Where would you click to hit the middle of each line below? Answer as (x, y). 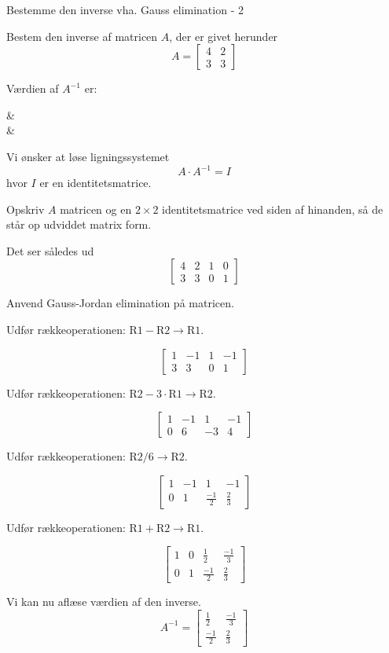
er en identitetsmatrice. (95, 183)
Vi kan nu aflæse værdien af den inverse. (104, 602)
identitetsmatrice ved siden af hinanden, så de (273, 209)
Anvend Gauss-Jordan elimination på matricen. (120, 303)
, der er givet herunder (224, 36)
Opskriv (26, 209)
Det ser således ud (50, 250)
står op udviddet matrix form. (79, 224)
